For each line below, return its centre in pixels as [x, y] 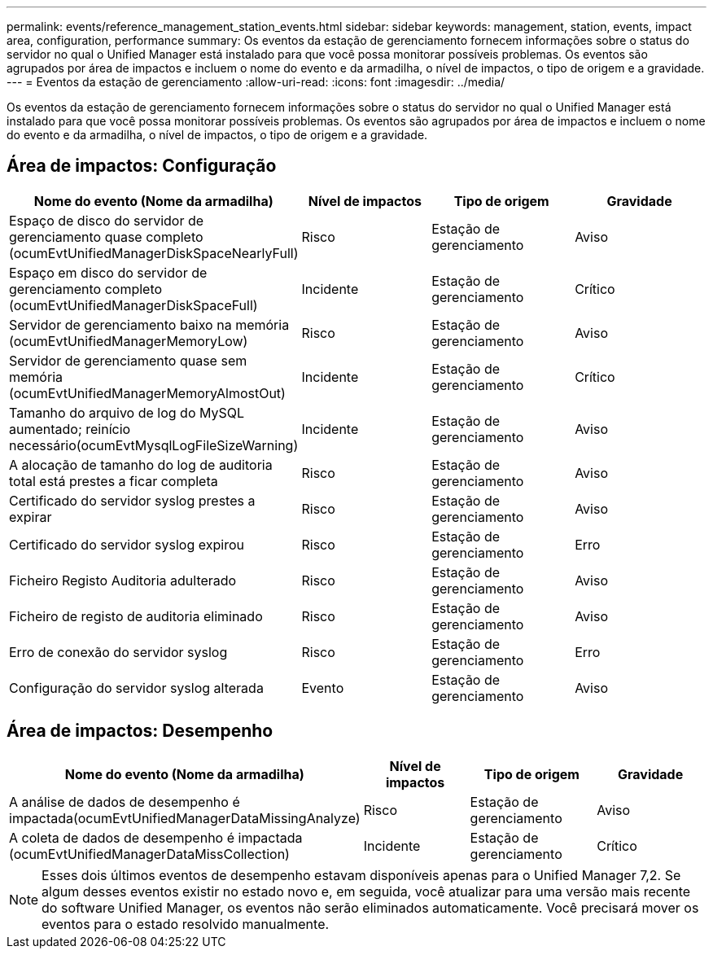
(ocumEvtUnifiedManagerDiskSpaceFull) [133, 305]
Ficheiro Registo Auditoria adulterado [123, 580]
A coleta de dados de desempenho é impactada [156, 837]
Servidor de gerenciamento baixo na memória [149, 324]
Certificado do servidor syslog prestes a [132, 500]
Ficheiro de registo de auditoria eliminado [136, 616]
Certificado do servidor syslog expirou [127, 544]
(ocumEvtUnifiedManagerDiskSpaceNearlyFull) [154, 253]
